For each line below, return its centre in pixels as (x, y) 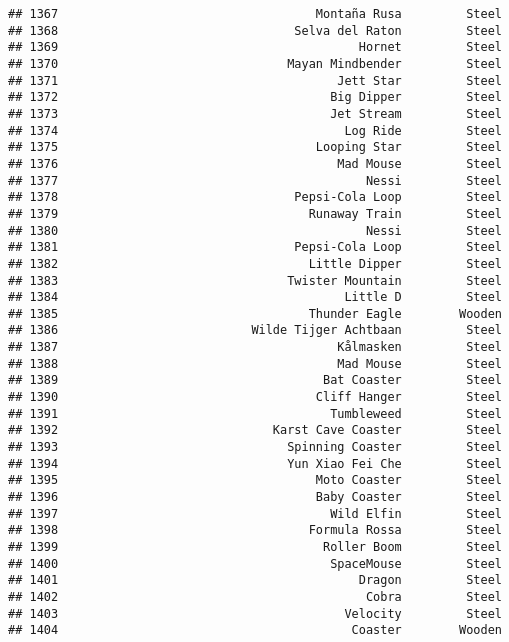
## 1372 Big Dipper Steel (255, 97)
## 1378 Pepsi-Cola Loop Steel (255, 197)
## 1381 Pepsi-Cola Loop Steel (255, 247)
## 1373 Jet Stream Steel (255, 113)
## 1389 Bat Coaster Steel (255, 380)
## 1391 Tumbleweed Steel (255, 413)
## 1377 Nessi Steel (255, 180)
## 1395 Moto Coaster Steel (255, 480)
